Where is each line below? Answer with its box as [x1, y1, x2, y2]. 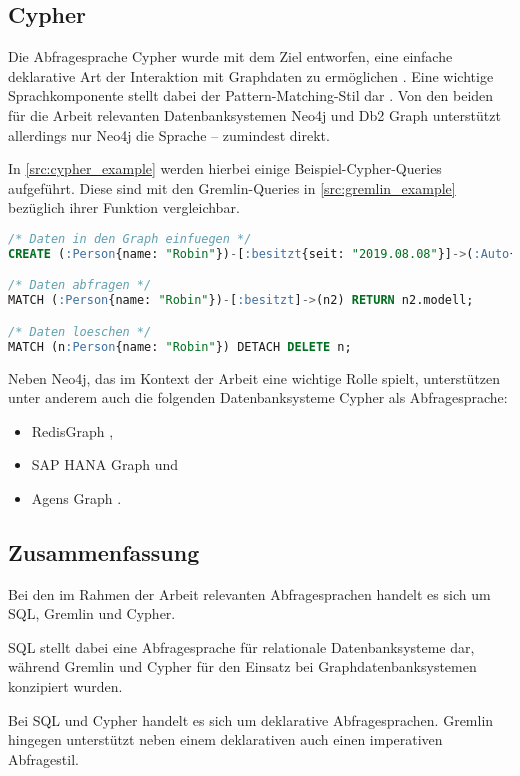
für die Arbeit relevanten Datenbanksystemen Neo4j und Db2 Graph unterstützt [8, 104, 501, 125]
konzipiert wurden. [8, 676, 123, 697]
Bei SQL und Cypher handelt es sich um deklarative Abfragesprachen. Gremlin [8, 709, 494, 730]
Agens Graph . [31, 487, 122, 508]
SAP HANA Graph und [31, 454, 179, 475]
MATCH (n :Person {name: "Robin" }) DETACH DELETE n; [8, 339, 352, 354]
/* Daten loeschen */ [8, 324, 152, 339]
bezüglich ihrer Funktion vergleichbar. [8, 197, 240, 218]
